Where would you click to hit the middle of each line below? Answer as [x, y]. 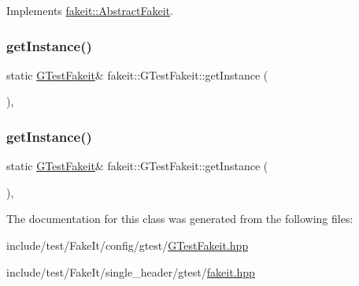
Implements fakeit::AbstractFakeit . [90, 10]
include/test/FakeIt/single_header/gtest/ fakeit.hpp [131, 271]
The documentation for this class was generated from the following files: [180, 219]
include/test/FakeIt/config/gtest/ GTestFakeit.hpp [128, 245]
